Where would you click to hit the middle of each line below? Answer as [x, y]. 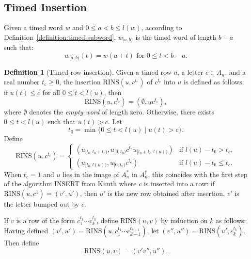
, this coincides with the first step [198, 174]
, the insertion [80, 81]
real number [22, 81]
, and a [235, 72]
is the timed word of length [176, 37]
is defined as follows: [214, 81]
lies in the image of [91, 174]
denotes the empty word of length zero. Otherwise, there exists [122, 112]
